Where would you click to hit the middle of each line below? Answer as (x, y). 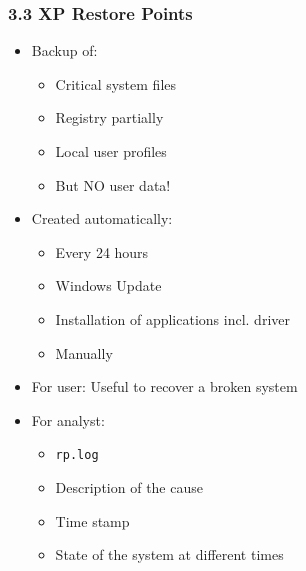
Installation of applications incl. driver (172, 318)
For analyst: (68, 419)
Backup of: (64, 50)
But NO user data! (113, 184)
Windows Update (108, 285)
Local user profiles (111, 151)
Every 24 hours (102, 251)
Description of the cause (129, 487)
